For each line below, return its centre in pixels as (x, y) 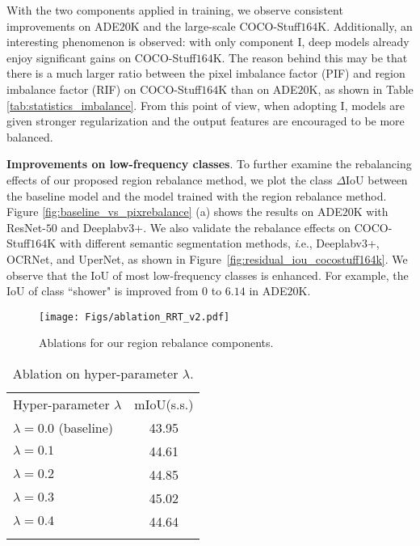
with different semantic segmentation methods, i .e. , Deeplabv (210, 243)
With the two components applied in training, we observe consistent (175, 10)
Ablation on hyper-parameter (95, 373)
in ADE (268, 291)
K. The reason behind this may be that (310, 57)
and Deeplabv (95, 227)
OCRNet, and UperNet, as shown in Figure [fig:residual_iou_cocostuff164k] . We (207, 258)
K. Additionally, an (365, 25)
